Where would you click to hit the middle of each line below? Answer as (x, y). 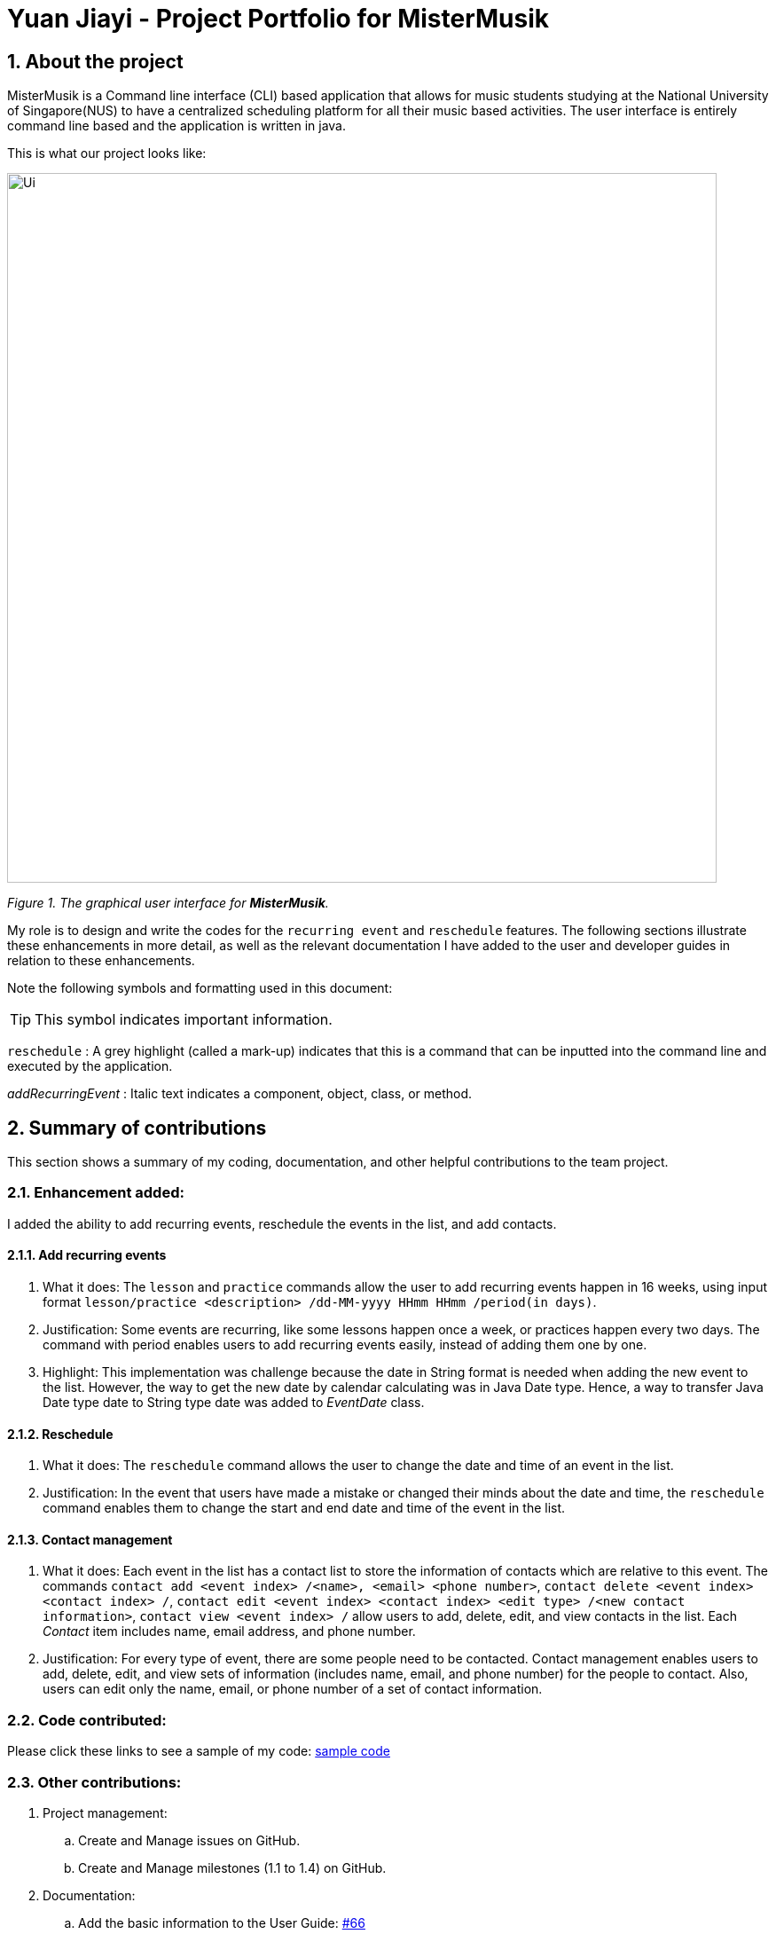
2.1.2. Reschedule (60, 1434)
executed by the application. (90, 1066)
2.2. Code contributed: (87, 1720)
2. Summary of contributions (137, 1128)
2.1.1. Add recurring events (87, 1255)
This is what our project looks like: (107, 153)
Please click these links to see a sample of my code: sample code (199, 1751)
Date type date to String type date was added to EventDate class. (234, 1402)
